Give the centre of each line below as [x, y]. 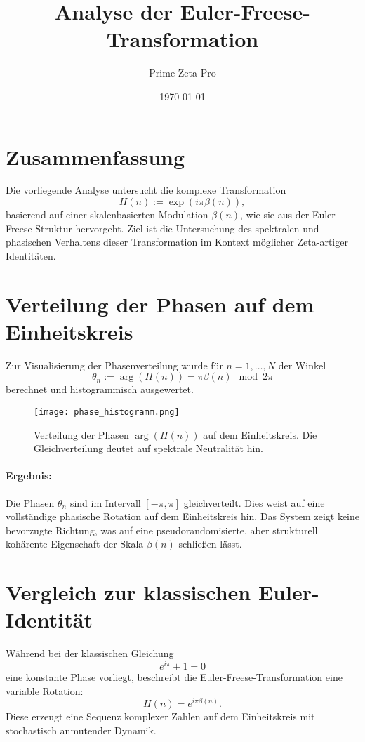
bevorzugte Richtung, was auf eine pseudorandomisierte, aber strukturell [162, 530]
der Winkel [302, 365]
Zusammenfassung [95, 156]
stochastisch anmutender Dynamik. [81, 730]
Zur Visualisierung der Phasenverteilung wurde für [114, 365]
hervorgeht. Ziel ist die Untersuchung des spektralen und [197, 228]
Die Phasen [30, 502]
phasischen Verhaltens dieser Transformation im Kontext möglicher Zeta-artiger [177, 242]
